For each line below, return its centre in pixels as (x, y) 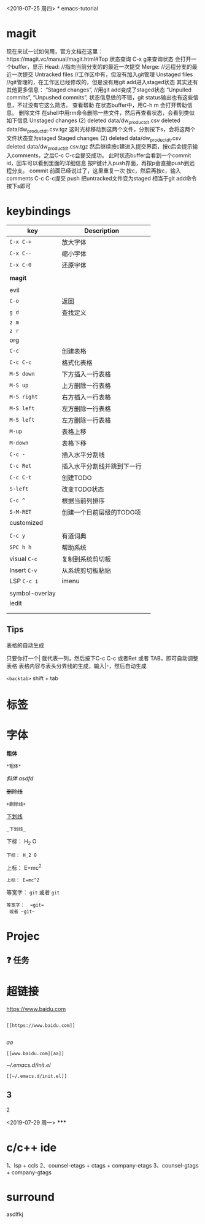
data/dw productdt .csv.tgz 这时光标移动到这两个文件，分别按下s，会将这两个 (101, 130)
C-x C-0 (21, 265)
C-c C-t (21, 478)
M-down (19, 443)
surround (31, 1197)
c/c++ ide (32, 1148)
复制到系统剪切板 (87, 559)
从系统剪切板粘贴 (87, 571)
